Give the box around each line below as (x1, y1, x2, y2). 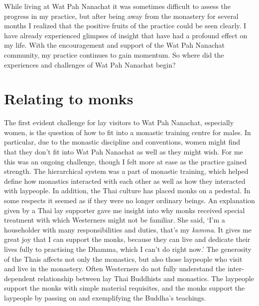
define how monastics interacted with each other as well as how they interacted (4, 175, 246, 186)
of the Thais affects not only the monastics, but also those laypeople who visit (4, 253, 243, 264)
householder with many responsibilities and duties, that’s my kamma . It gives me (4, 224, 252, 234)
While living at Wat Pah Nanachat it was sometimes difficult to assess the (4, 1, 231, 11)
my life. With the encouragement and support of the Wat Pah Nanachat (4, 40, 225, 50)
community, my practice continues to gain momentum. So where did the (4, 49, 224, 60)
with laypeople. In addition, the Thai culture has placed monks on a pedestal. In (4, 185, 251, 196)
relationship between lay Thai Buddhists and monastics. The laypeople (37, 273, 254, 283)
